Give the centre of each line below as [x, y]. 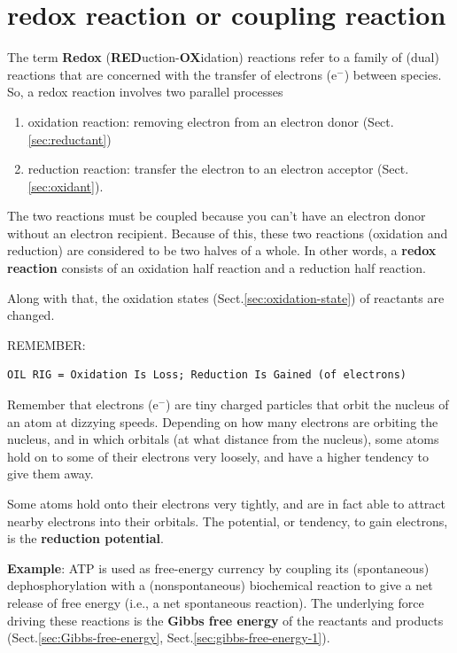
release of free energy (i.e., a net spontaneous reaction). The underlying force [216, 602]
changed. [31, 315]
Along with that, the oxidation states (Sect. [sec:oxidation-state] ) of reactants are [226, 297]
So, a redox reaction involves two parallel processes [145, 92]
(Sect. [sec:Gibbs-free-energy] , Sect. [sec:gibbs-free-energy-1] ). [169, 637]
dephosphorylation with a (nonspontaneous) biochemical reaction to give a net [220, 585]
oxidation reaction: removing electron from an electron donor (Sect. [211, 121]
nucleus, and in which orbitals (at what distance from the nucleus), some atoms [223, 439]
